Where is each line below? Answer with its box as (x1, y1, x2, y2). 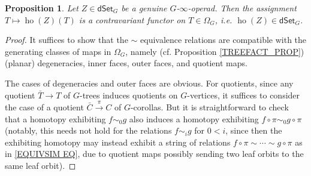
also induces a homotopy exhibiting (129, 112, 259, 125)
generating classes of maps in (5, 45, 111, 57)
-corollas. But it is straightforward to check (130, 100, 289, 113)
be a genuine (121, 2, 167, 14)
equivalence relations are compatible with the (140, 33, 307, 46)
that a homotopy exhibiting (5, 112, 106, 125)
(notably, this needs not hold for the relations (5, 124, 172, 137)
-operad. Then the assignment (188, 2, 297, 14)
